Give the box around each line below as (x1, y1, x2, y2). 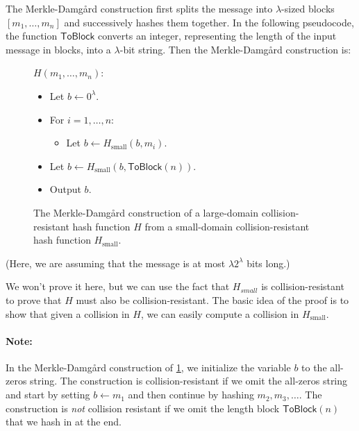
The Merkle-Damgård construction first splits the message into (6, 1, 273, 15)
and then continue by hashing (128, 387, 254, 402)
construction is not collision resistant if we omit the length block (6, 400, 280, 415)
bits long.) (247, 255, 290, 270)
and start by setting (6, 387, 90, 402)
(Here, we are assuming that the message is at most (6, 255, 226, 270)
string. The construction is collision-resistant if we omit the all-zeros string (30, 373, 348, 388)
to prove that (6, 292, 62, 307)
